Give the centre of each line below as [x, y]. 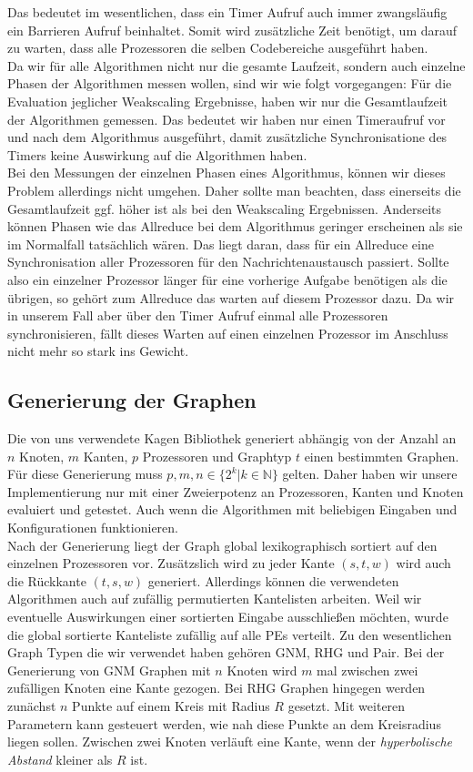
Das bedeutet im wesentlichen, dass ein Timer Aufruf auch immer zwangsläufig [227, 12]
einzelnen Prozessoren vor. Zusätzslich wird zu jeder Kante [171, 563]
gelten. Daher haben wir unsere [370, 474]
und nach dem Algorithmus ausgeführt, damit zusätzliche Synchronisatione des [227, 137]
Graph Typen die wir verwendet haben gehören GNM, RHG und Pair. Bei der [226, 652]
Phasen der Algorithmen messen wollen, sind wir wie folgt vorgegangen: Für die [230, 83]
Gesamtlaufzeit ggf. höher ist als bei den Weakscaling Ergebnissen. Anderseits [225, 208]
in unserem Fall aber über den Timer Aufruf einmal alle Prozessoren [198, 315]
